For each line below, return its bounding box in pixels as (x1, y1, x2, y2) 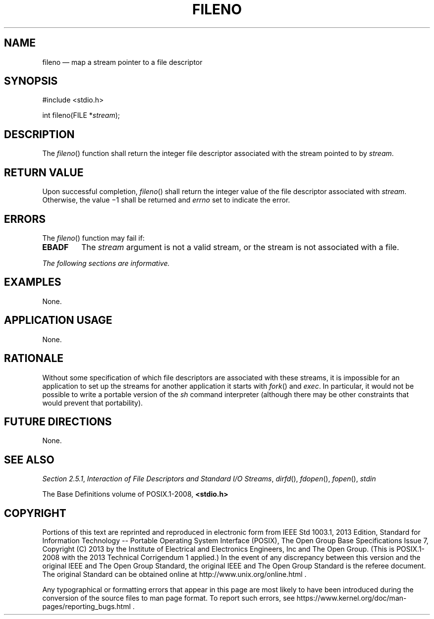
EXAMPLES (4, 276, 61, 289)
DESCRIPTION (4, 128, 75, 141)
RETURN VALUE (4, 166, 84, 179)
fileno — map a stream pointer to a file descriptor (42, 57, 203, 66)
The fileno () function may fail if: (42, 233, 145, 242)
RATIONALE (4, 352, 64, 365)
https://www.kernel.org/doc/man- (296, 594, 407, 603)
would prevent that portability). (42, 398, 143, 407)
